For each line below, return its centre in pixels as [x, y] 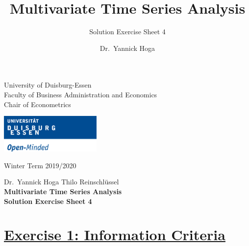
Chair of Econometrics [37, 104]
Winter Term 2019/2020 [40, 165]
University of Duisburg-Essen [48, 85]
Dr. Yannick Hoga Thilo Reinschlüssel [62, 182]
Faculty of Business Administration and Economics [81, 94]
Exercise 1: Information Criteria [115, 235]
